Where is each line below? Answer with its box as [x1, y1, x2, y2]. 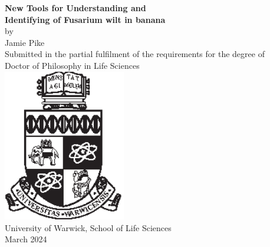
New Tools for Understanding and [5, 2, 146, 14]
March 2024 [5, 233, 47, 245]
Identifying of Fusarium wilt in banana [5, 13, 166, 25]
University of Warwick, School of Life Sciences [5, 221, 172, 233]
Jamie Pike [5, 36, 45, 48]
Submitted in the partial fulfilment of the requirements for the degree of [5, 48, 265, 60]
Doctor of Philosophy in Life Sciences [5, 59, 140, 71]
